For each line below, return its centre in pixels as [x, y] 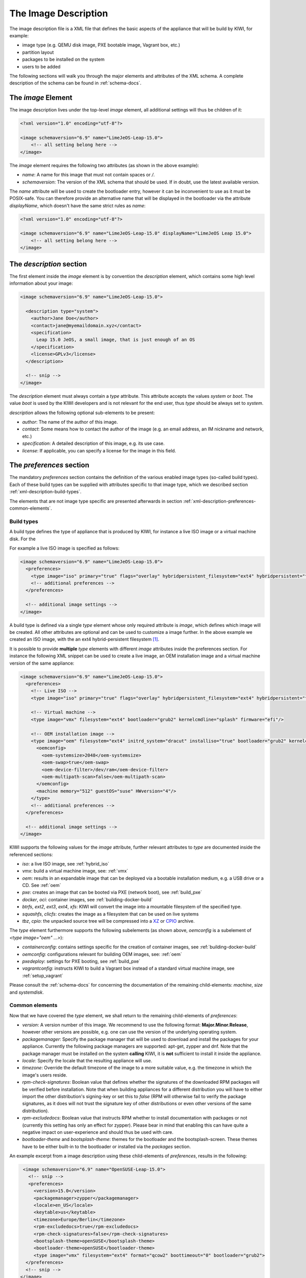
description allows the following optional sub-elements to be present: [82, 413]
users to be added [41, 66]
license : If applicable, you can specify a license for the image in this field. [99, 450]
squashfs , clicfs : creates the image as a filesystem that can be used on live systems [110, 914]
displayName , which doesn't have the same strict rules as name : [78, 206]
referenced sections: [31, 854]
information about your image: [41, 283]
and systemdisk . [27, 992]
